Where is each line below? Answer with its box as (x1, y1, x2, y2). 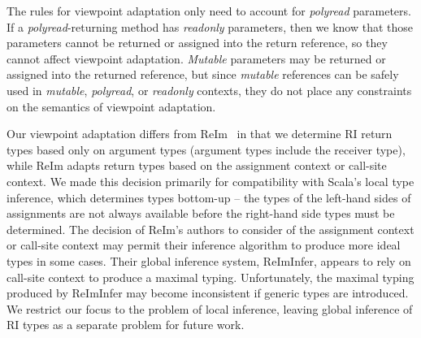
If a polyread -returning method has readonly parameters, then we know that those (7, 18, 414, 35)
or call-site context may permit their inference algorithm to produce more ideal (7, 236, 401, 253)
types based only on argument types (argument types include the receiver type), (7, 141, 406, 158)
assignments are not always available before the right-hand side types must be (7, 205, 395, 222)
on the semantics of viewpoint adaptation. (7, 97, 216, 115)
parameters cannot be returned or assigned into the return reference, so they (7, 34, 388, 51)
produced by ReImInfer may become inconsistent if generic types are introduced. (7, 284, 409, 301)
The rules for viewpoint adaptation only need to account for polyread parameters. (7, 2, 411, 19)
